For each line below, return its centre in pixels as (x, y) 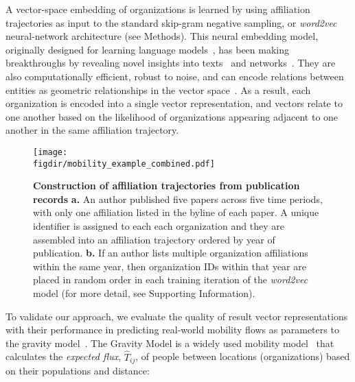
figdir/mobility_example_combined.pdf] (124, 164)
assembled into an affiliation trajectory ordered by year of (154, 239)
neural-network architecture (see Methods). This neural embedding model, (162, 36)
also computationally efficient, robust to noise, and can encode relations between (175, 76)
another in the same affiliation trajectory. (92, 130)
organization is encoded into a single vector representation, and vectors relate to (174, 103)
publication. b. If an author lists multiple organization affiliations (171, 253)
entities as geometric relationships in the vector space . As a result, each (158, 89)
